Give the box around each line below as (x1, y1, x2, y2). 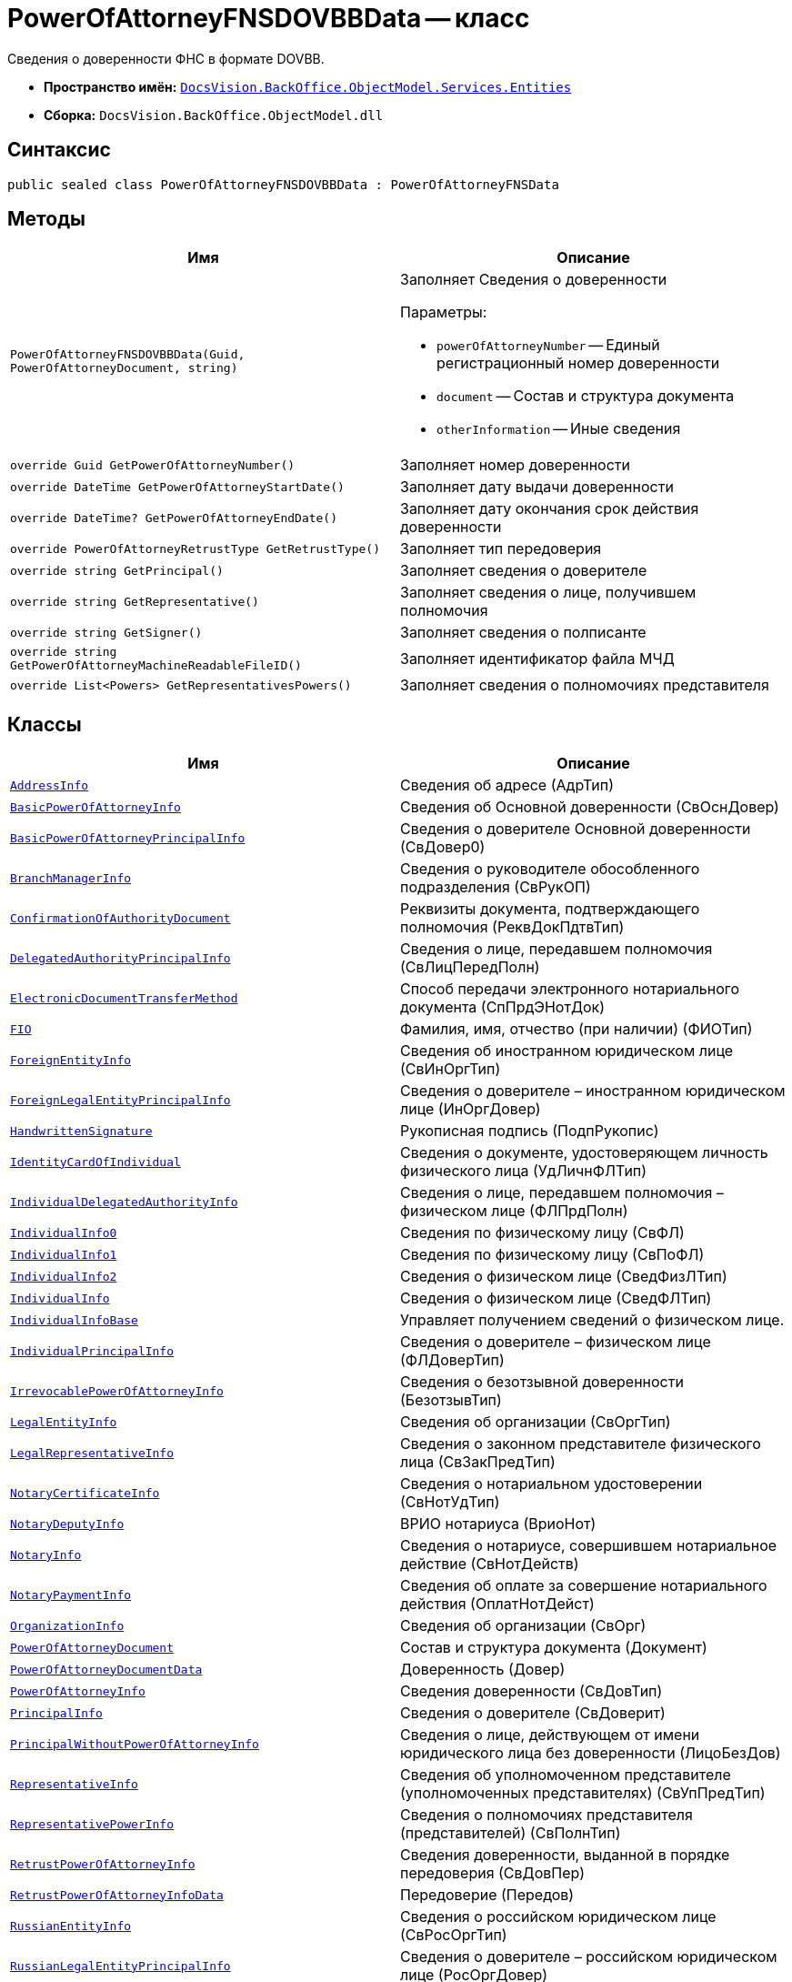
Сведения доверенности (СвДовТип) (400, 1682, 663, 1701)
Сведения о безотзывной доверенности (400, 1373, 684, 1392)
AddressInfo (10, 778, 89, 792)
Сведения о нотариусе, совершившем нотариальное (400, 1536, 777, 1555)
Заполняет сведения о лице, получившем (400, 583, 697, 602)
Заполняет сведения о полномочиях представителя (400, 676, 769, 695)
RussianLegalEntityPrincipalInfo (10, 1958, 231, 1973)
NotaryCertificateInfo (10, 1485, 160, 1500)
